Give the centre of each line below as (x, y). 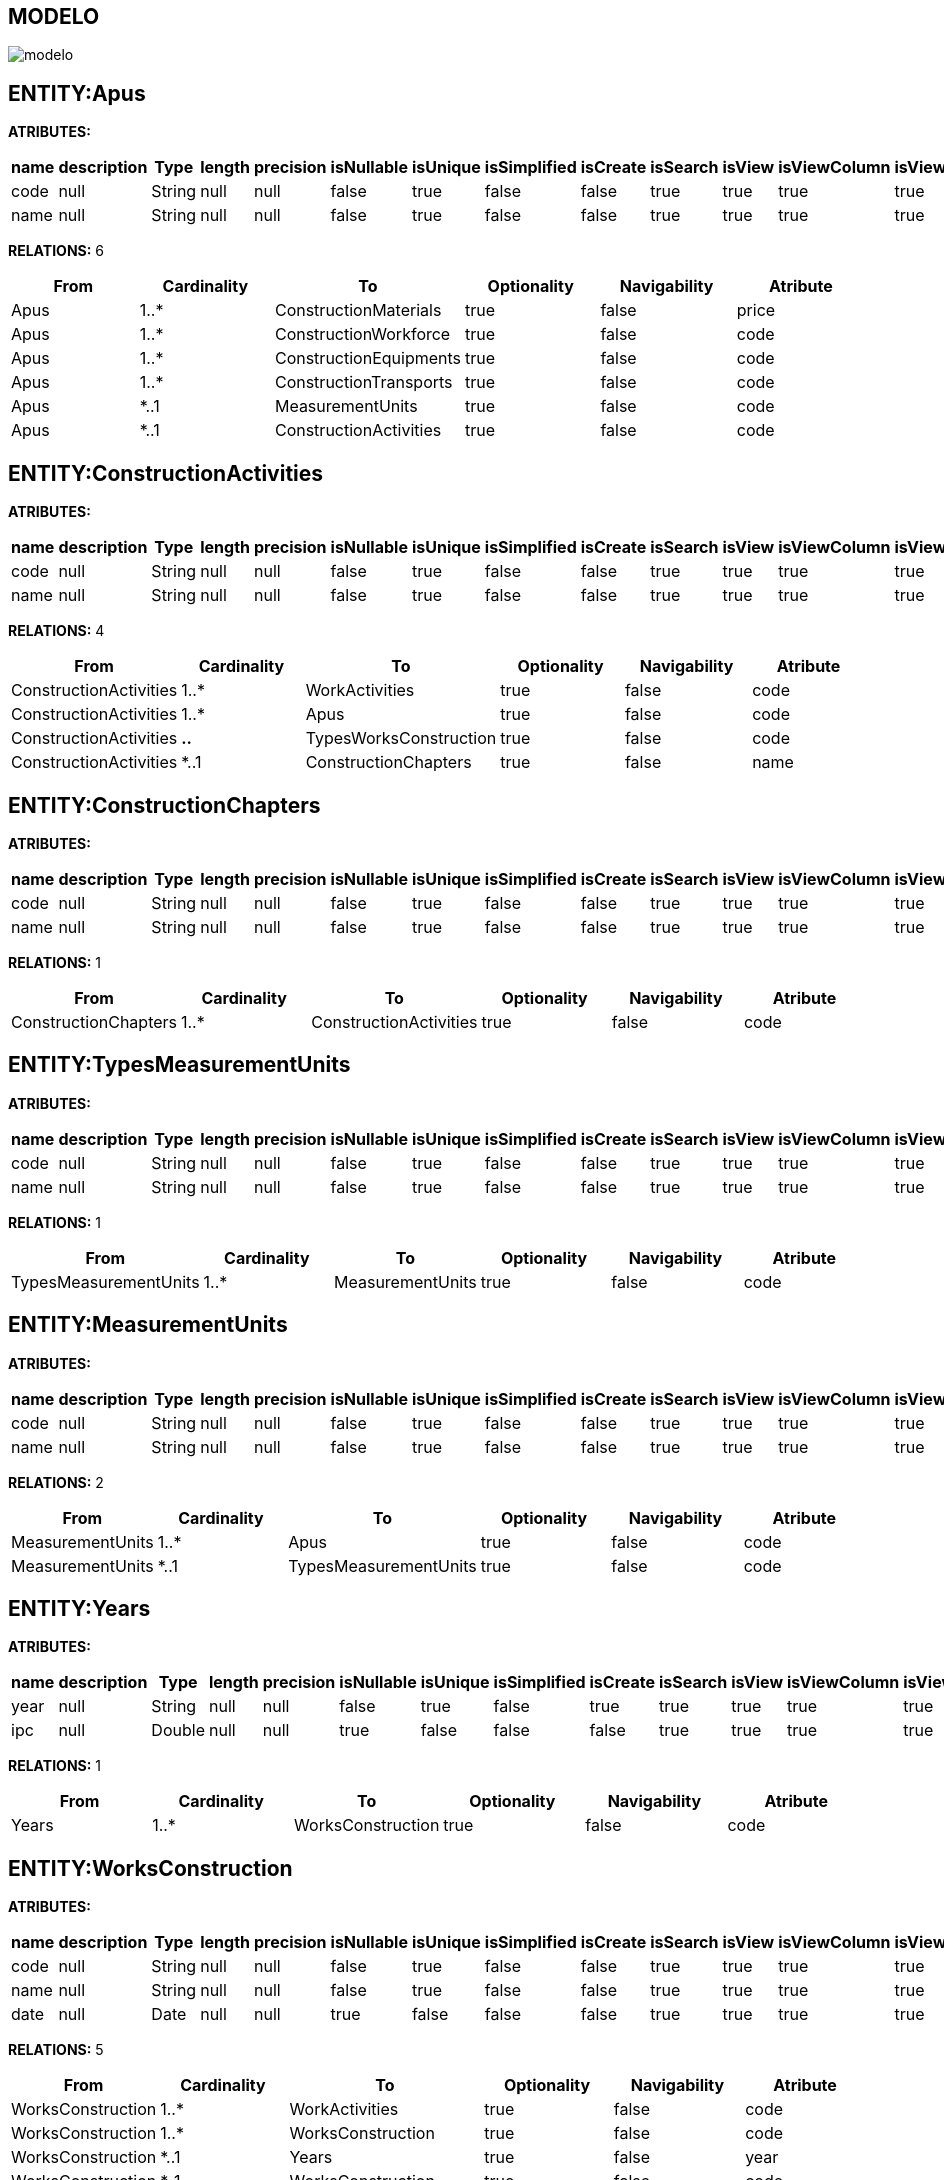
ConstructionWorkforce (362, 334)
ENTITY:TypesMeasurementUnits (179, 1065)
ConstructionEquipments (367, 358)
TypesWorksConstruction (401, 738)
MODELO (54, 16)
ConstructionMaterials (358, 310)
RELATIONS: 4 (56, 631)
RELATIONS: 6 (56, 251)
